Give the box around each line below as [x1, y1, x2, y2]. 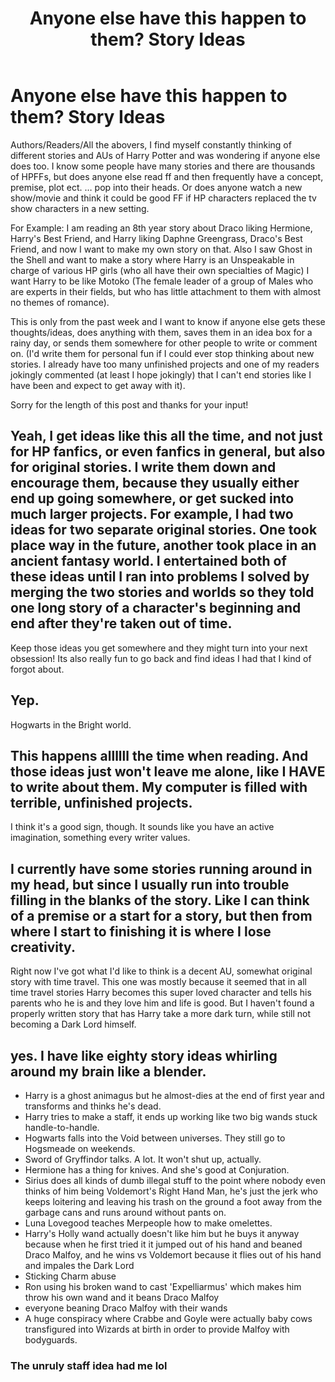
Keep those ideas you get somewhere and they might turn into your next [10, 642, 308, 654]
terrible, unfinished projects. [10, 794, 193, 811]
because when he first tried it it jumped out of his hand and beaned [24, 1238, 303, 1250]
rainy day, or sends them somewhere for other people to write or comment [10, 337, 318, 349]
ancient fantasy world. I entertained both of [10, 553, 287, 570]
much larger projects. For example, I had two [10, 506, 294, 523]
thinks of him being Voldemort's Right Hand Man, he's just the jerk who [24, 1185, 319, 1197]
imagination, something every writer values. [10, 832, 191, 844]
